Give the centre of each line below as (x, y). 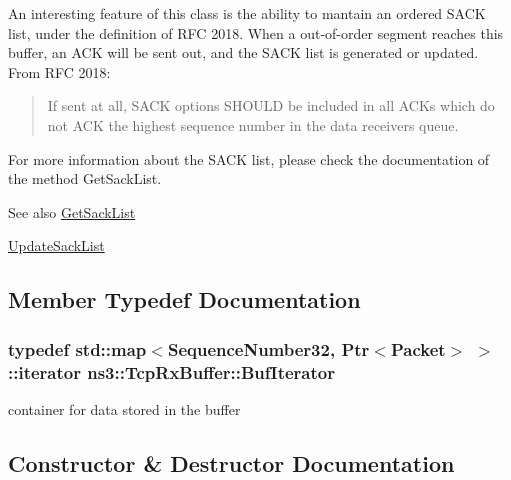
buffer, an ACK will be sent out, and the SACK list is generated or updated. (243, 52)
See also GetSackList (72, 211)
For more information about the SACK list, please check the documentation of (249, 158)
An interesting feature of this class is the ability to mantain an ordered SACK (247, 13)
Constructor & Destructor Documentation (231, 462)
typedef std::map (77, 348)
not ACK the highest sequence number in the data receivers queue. (253, 124)
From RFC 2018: (59, 71)
